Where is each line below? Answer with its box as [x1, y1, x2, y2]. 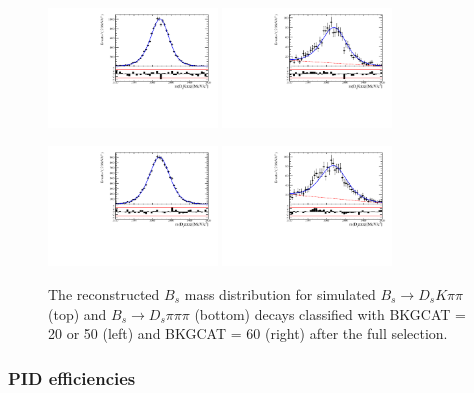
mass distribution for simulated [184, 283, 376, 304]
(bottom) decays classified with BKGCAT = [194, 303, 466, 324]
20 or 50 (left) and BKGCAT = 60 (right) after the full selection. [48, 323, 448, 344]
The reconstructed [48, 283, 160, 304]
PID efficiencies [8, 365, 136, 390]
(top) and [48, 303, 107, 324]
